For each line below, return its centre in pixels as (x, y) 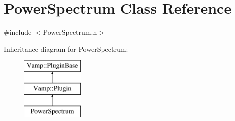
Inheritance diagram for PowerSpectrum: (66, 48)
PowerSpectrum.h (70, 32)
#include (18, 32)
